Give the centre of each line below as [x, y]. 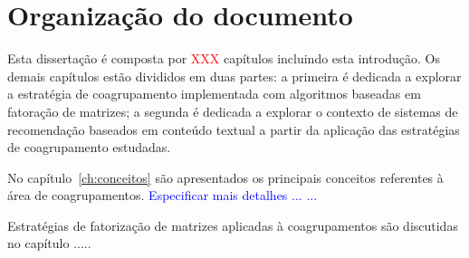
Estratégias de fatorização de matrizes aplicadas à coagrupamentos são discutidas [233, 225]
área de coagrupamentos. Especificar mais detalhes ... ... [163, 195]
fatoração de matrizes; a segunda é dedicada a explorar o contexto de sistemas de [233, 111]
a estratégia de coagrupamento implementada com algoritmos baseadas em [214, 94]
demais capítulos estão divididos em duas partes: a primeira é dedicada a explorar [234, 76]
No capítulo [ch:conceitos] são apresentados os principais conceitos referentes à [225, 177]
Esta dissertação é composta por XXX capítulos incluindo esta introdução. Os [224, 58]
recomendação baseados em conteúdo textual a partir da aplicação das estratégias [234, 129]
